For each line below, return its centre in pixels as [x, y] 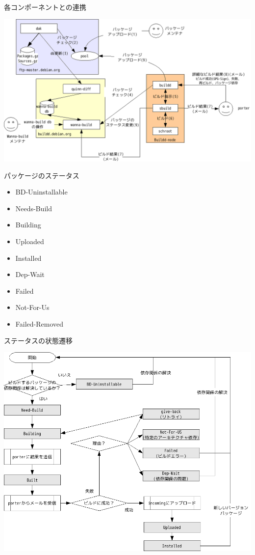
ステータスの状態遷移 [38, 340]
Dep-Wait [30, 274]
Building [28, 225]
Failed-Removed [39, 323]
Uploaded [30, 241]
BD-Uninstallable [41, 192]
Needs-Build [34, 208]
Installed [28, 258]
